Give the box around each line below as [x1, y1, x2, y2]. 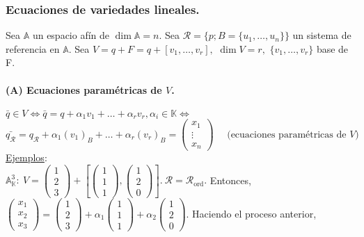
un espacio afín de [32, 28, 110, 42]
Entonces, [209, 172, 251, 187]
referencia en [6, 41, 60, 56]
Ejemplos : [6, 150, 47, 165]
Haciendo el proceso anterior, [192, 206, 317, 220]
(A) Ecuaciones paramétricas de [6, 82, 162, 97]
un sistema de [292, 28, 351, 42]
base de [316, 41, 349, 56]
